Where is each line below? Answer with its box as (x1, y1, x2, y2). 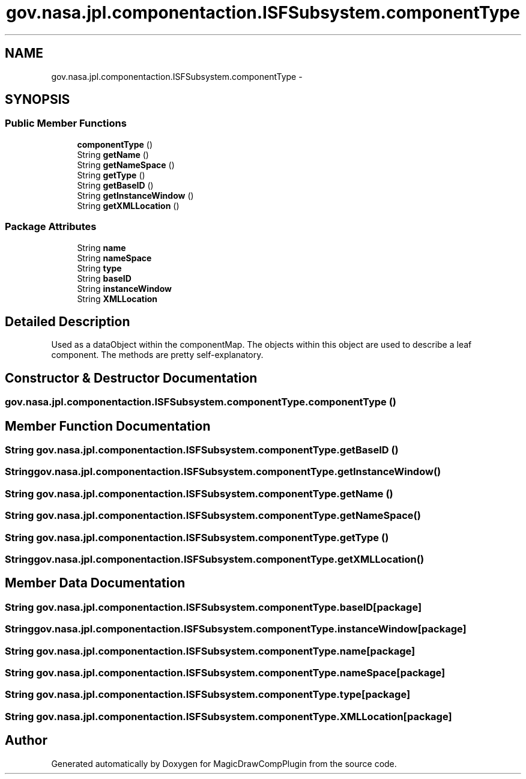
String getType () (77, 169, 145, 180)
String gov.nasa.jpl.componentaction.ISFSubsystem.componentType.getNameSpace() (5, 509, 421, 522)
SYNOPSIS (5, 92, 70, 108)
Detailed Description (5, 314, 130, 329)
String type (77, 262, 122, 273)
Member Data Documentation (5, 575, 186, 591)
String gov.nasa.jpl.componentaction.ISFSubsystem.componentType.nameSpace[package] (5, 666, 446, 679)
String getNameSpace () (77, 159, 175, 170)
